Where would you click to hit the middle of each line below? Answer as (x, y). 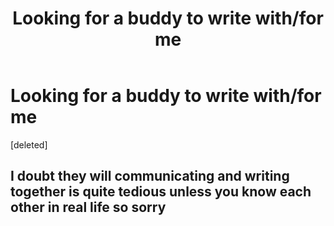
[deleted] (29, 144)
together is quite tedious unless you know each (161, 192)
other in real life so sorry (88, 207)
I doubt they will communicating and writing (150, 176)
